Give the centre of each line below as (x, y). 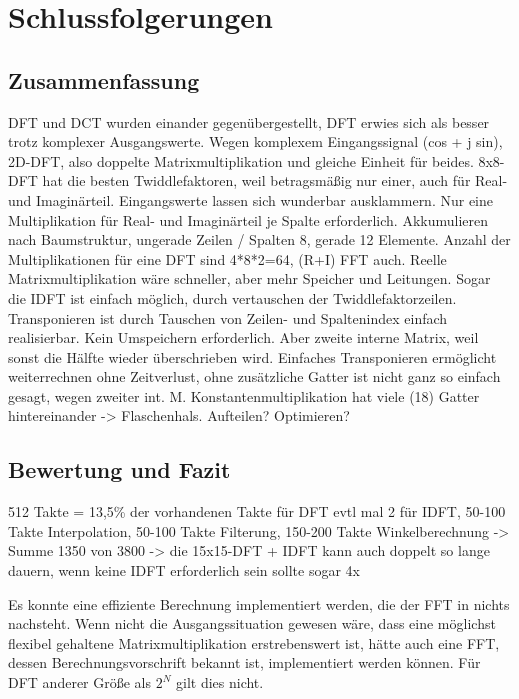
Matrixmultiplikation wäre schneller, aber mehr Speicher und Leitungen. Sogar (249, 278)
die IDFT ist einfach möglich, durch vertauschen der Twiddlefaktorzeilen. (232, 297)
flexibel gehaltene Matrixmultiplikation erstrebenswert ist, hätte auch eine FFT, (254, 642)
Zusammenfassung (104, 79)
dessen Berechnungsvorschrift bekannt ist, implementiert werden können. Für (244, 662)
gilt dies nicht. (219, 682)
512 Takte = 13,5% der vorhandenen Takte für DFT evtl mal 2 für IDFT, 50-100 (257, 511)
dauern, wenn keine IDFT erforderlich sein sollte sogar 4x (184, 570)
